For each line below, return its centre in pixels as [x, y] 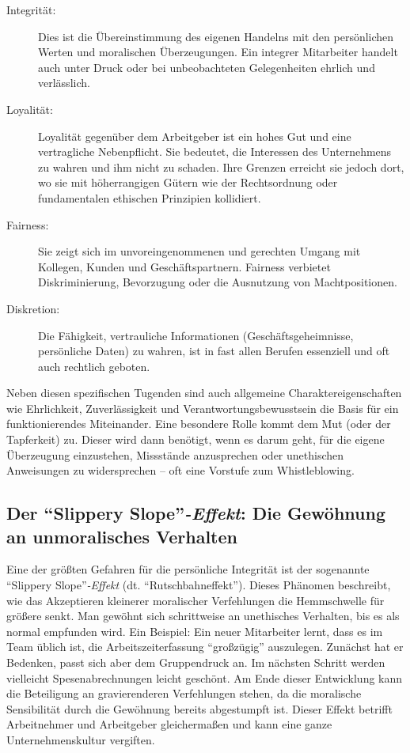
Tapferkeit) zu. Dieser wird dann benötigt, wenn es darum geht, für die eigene [196, 439]
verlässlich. [64, 83]
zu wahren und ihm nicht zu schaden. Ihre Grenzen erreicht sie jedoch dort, [221, 166]
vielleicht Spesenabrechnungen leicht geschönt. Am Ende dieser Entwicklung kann [205, 677]
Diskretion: [33, 308]
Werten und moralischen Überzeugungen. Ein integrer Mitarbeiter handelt [218, 52]
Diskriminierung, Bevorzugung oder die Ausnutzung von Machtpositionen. [218, 282]
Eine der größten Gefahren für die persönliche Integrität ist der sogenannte [188, 569]
